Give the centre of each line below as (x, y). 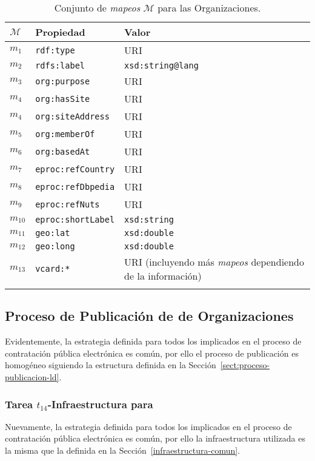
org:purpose (63, 81)
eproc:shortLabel (75, 220)
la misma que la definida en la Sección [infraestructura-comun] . (123, 450)
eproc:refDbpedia (75, 187)
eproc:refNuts (68, 204)
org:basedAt (63, 151)
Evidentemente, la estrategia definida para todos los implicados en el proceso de (153, 341)
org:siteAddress (72, 116)
